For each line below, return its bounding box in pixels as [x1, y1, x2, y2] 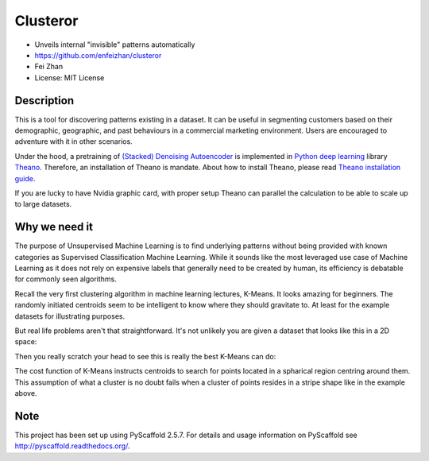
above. [14, 388, 37, 397]
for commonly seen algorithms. [14, 274, 117, 284]
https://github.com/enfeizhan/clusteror [34, 50, 162, 60]
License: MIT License [34, 72, 105, 83]
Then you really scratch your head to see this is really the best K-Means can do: [14, 351, 276, 361]
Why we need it [14, 220, 93, 234]
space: [14, 337, 37, 347]
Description [14, 94, 75, 107]
